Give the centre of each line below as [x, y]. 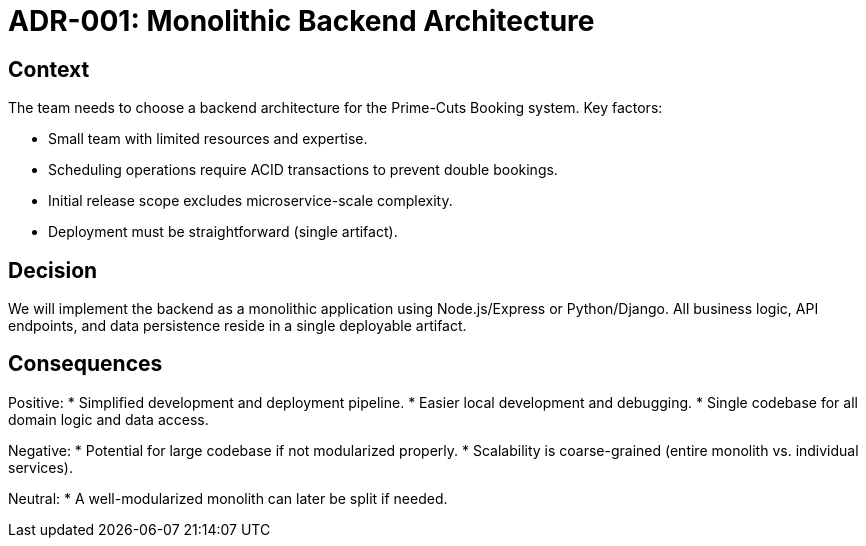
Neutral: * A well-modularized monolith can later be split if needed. [228, 498]
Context [49, 69]
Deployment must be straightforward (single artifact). [223, 232]
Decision [53, 270]
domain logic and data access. [108, 419]
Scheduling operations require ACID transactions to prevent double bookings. [303, 170]
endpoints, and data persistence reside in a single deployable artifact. [237, 326]
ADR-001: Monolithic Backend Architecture [301, 21]
